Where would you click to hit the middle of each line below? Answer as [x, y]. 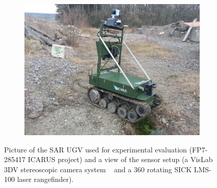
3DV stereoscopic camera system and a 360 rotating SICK [98, 169]
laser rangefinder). [45, 179]
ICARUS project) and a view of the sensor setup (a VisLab [120, 159]
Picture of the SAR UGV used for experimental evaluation [96, 149]
